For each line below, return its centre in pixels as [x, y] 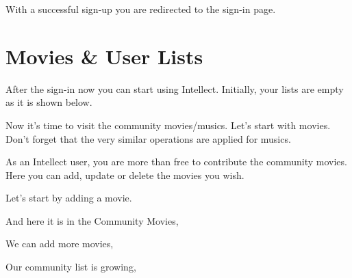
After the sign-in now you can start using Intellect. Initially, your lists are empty [175, 88]
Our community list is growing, [71, 267]
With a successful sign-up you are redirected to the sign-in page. [141, 9]
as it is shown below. [49, 102]
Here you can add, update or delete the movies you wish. [125, 175]
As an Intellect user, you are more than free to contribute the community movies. [176, 162]
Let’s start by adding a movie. [69, 198]
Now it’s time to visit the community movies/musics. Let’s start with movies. [168, 125]
